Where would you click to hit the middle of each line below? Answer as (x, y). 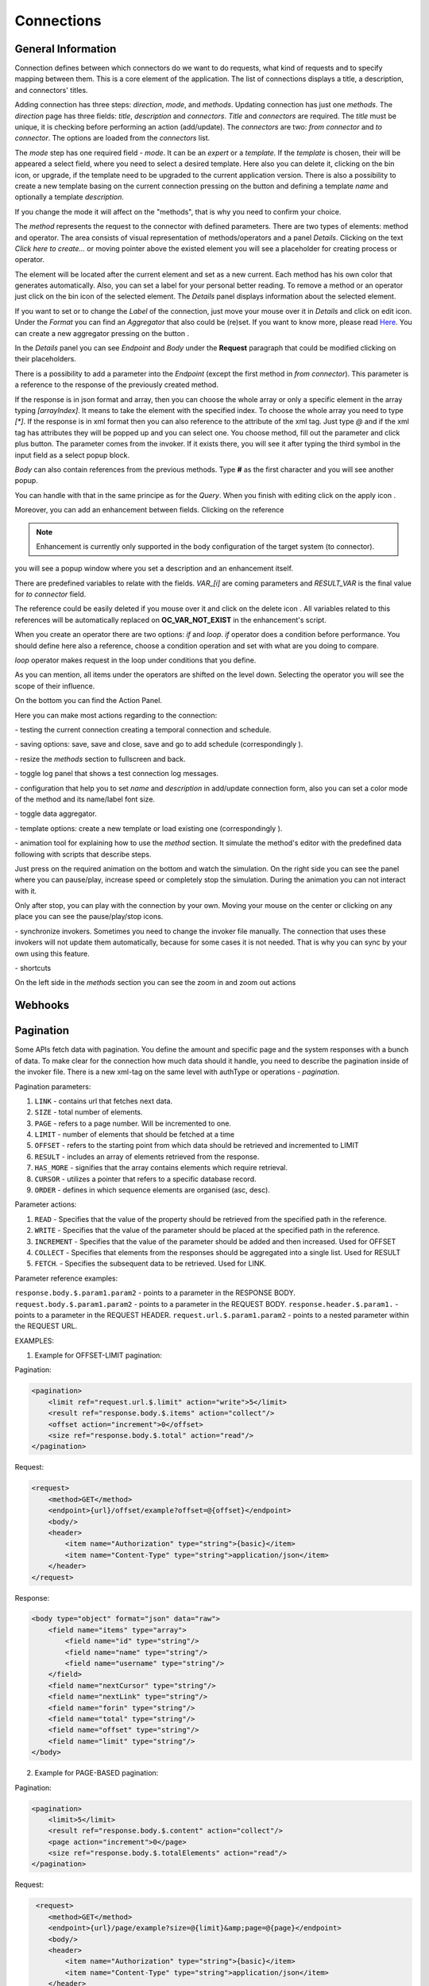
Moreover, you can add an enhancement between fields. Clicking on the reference (149, 510)
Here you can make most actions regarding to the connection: (116, 715)
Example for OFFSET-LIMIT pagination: (99, 1355)
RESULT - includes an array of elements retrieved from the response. (147, 1157)
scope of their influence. (55, 686)
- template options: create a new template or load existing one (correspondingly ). (149, 828)
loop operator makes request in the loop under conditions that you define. (135, 660)
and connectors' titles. (51, 90)
